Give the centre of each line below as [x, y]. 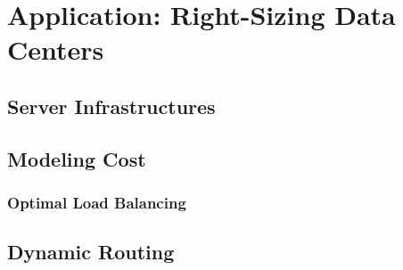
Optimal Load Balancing [97, 203]
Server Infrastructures [111, 106]
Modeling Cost [77, 158]
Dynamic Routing [91, 252]
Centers [56, 49]
